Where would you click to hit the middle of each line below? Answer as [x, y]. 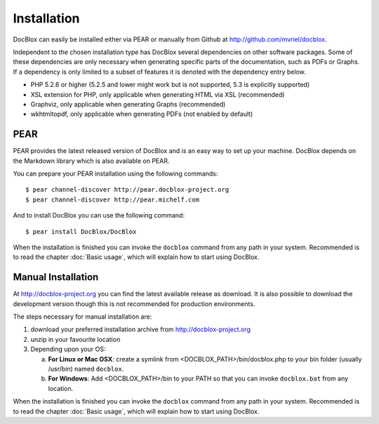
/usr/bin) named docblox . [86, 369]
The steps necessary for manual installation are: [82, 317]
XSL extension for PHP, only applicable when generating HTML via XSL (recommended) [158, 94]
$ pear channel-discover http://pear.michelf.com [113, 199]
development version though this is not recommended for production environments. [134, 304]
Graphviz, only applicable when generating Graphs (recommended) [128, 104]
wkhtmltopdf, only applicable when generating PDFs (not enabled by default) [142, 114]
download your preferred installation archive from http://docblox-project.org [141, 329]
